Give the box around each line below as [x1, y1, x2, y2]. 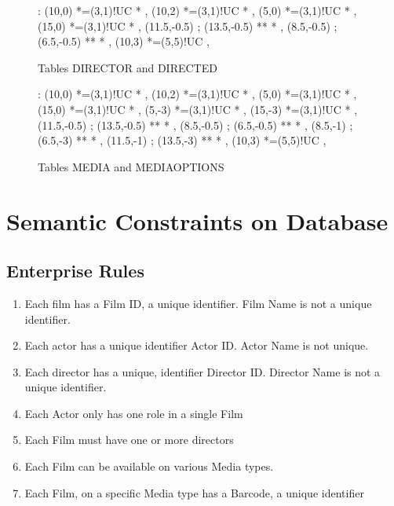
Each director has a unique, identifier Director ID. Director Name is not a [24, 363, 381, 379]
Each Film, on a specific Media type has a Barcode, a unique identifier [24, 484, 364, 500]
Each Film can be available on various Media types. [24, 458, 274, 475]
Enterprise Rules [6, 258, 144, 283]
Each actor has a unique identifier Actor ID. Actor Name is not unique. [24, 337, 369, 354]
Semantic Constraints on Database [6, 204, 389, 236]
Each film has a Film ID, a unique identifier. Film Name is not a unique [24, 295, 372, 311]
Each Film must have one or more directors [24, 431, 234, 448]
